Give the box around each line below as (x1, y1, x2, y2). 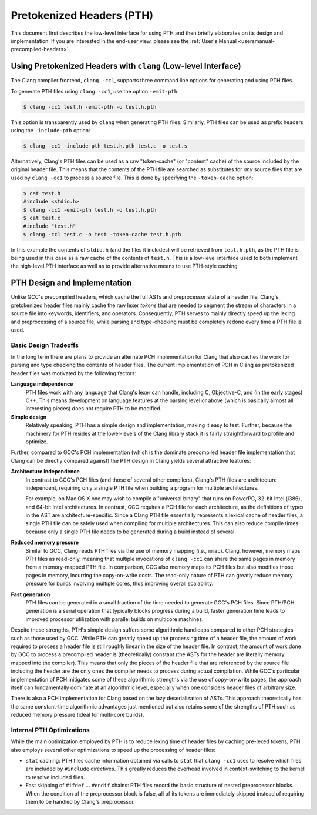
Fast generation (11, 591, 50, 598)
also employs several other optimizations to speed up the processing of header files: (11, 746, 215, 753)
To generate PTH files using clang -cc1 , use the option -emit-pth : (11, 88, 179, 95)
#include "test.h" (23, 223, 76, 229)
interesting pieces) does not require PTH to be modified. (25, 405, 162, 412)
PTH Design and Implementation (11, 278, 132, 288)
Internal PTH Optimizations (11, 726, 90, 734)
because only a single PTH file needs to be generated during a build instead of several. (25, 528, 236, 535)
